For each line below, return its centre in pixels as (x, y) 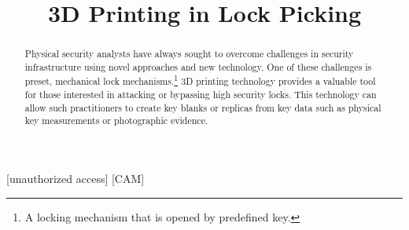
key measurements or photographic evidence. (116, 120)
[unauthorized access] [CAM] (76, 179)
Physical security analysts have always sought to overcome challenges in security (189, 54)
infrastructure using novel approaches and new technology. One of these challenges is (198, 66)
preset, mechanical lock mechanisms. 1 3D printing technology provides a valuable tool (200, 80)
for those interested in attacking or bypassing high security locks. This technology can (201, 95)
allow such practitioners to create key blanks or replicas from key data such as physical (203, 107)
